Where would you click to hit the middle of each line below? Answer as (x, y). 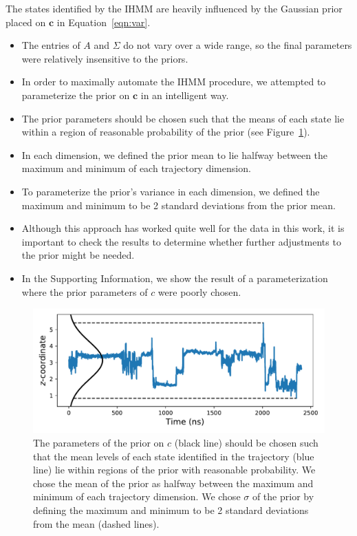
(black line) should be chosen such (246, 443)
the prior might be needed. (78, 255)
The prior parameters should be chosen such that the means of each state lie (183, 118)
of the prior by (283, 496)
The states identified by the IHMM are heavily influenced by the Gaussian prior (174, 8)
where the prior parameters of (85, 291)
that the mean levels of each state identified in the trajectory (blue (174, 456)
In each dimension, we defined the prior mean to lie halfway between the (175, 154)
